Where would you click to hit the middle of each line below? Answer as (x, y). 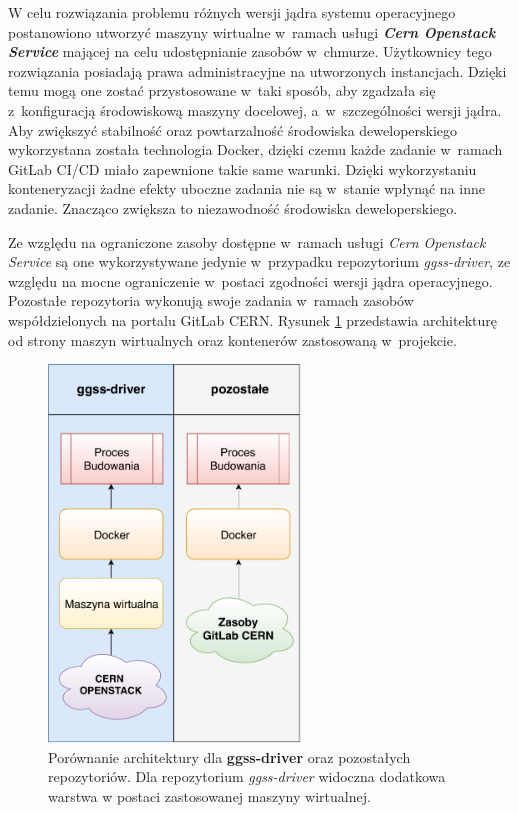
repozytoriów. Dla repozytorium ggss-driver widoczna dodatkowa (247, 776)
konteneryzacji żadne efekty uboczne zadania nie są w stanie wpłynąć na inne (246, 188)
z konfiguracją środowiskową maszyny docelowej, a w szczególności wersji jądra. (255, 109)
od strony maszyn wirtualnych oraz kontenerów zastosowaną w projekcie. (232, 339)
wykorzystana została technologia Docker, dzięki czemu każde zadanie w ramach (255, 149)
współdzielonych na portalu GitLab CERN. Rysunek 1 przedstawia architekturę (252, 319)
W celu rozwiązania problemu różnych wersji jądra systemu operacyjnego (232, 12)
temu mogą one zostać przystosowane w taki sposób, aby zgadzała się (222, 90)
